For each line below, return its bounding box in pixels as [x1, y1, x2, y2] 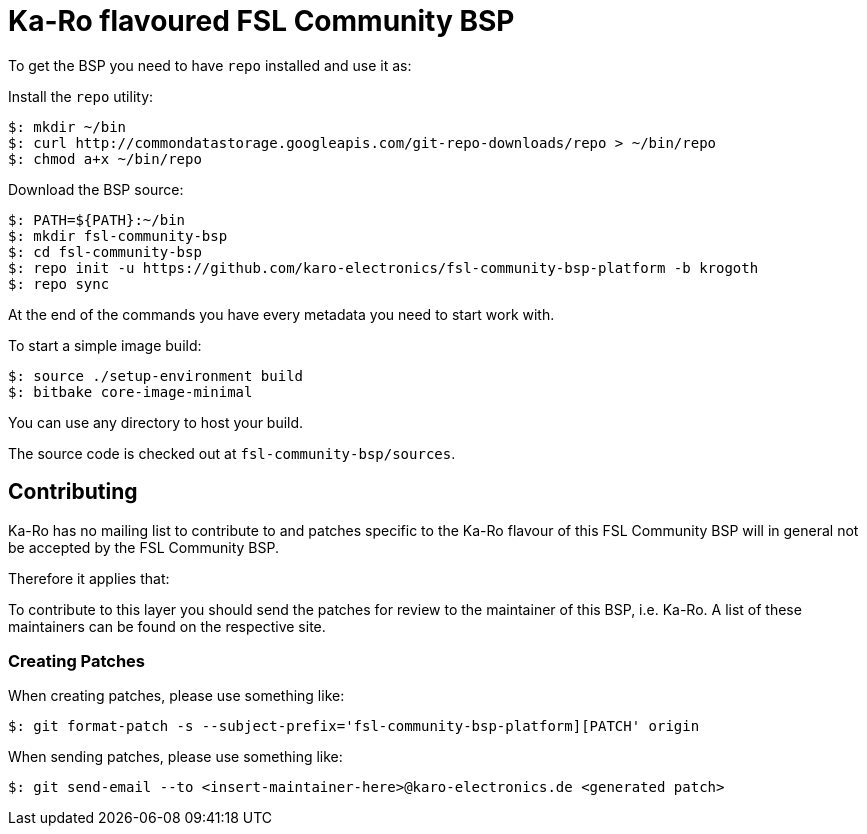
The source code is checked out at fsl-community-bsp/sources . [8, 444, 456, 462]
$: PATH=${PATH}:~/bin [8, 211, 186, 228]
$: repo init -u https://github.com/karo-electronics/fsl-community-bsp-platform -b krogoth [8, 259, 759, 276]
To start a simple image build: [8, 336, 202, 354]
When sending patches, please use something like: [8, 748, 343, 766]
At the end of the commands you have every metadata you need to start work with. [8, 305, 555, 323]
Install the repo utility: [8, 87, 154, 105]
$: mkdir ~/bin [8, 118, 127, 135]
